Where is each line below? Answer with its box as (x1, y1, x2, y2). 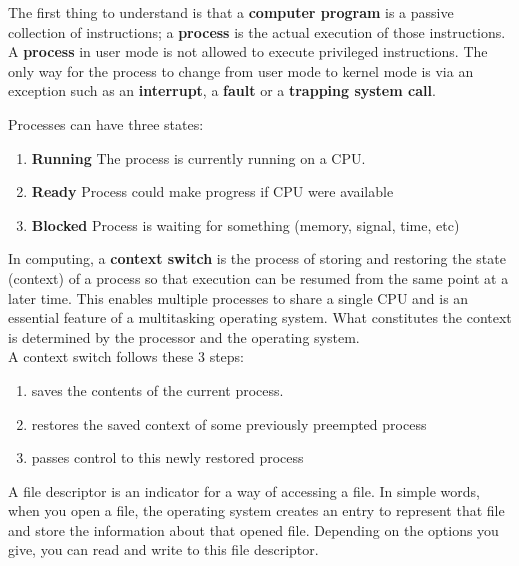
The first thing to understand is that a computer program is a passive (8, 2, 454, 22)
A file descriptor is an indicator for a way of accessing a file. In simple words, (8, 480, 480, 501)
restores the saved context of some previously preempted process (31, 413, 427, 434)
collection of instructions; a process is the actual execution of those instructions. (8, 21, 506, 42)
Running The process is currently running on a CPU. (31, 147, 366, 168)
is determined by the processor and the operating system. (8, 326, 360, 347)
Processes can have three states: (8, 113, 204, 134)
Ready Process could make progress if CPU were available (31, 181, 394, 202)
